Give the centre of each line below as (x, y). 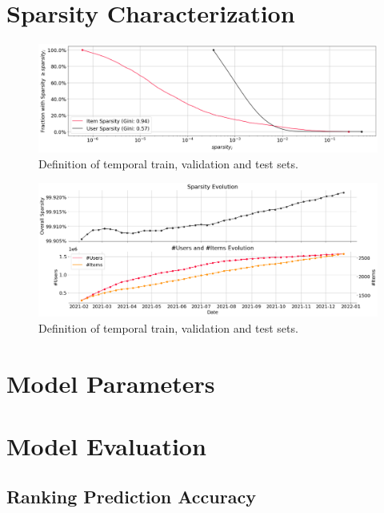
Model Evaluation (106, 445)
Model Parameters (111, 383)
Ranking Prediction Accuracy (131, 497)
